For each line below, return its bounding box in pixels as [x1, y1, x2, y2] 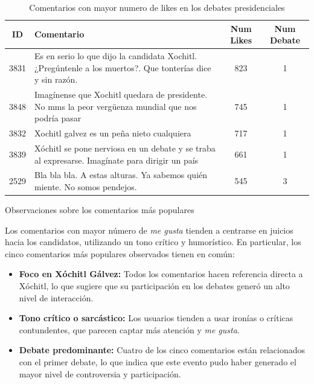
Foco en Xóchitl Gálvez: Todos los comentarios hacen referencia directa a [19, 267, 303, 280]
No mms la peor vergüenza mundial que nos [34, 100, 197, 112]
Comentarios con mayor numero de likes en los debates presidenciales [29, 1, 285, 13]
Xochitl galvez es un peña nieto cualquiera [34, 127, 191, 139]
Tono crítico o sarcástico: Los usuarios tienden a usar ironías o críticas [19, 312, 293, 324]
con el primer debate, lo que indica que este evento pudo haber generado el [19, 356, 296, 368]
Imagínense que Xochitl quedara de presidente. [34, 88, 208, 101]
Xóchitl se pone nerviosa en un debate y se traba [34, 141, 216, 154]
